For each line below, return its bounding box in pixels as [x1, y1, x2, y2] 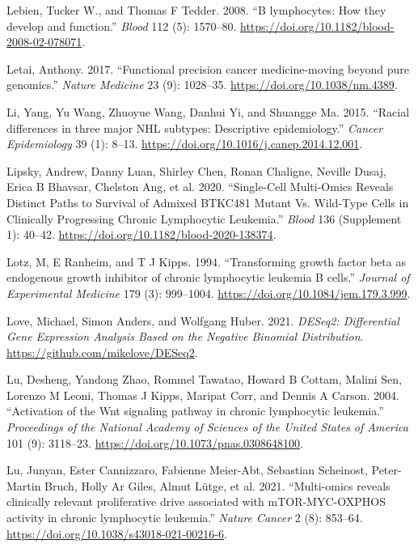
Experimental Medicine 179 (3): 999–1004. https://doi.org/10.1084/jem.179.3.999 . [6, 284, 411, 301]
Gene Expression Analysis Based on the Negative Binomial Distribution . [6, 328, 364, 345]
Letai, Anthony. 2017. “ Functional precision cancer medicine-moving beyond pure [6, 60, 410, 77]
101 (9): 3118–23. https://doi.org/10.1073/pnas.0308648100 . [6, 434, 303, 451]
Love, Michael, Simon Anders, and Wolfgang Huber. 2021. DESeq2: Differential [6, 312, 399, 329]
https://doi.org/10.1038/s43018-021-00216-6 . [6, 525, 227, 542]
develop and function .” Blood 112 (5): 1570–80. [6, 17, 237, 34]
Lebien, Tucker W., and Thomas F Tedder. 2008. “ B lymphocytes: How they [6, 2, 386, 18]
